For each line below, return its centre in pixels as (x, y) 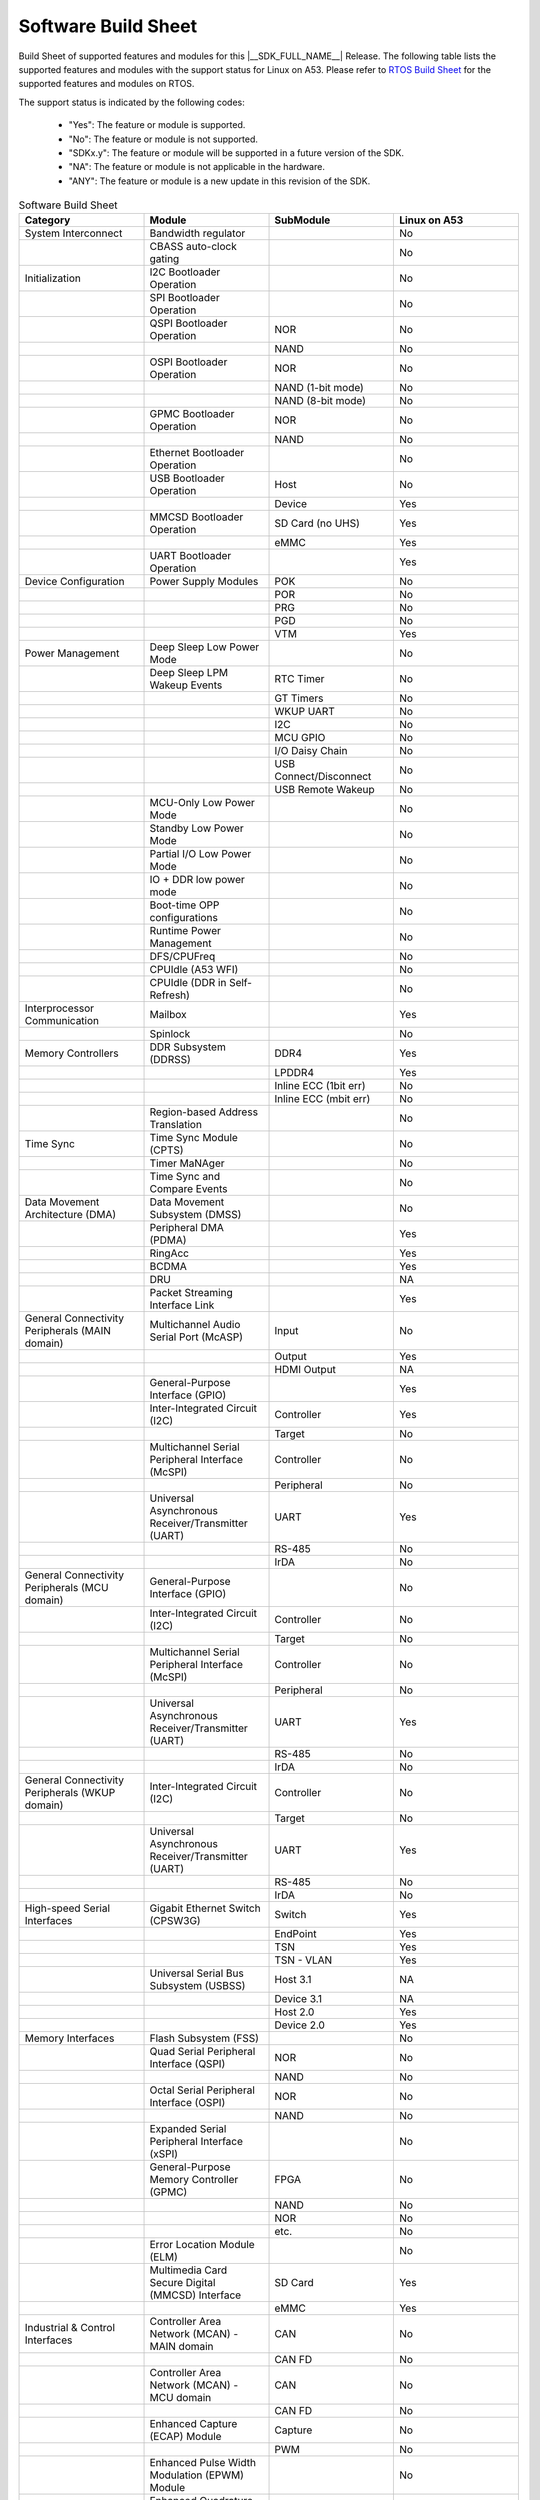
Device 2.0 (299, 2025)
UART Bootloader (190, 556)
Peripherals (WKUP (70, 1793)
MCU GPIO (300, 738)
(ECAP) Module (185, 2437)
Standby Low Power (196, 828)
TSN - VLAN (303, 1960)
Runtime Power (185, 931)
